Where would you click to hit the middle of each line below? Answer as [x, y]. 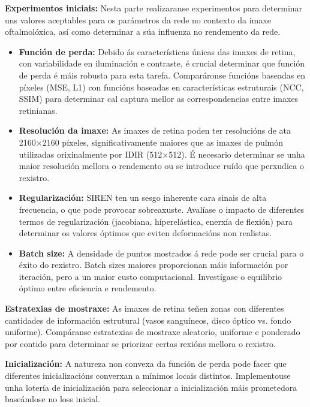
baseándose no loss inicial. [52, 399]
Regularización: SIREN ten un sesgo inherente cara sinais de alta [143, 198]
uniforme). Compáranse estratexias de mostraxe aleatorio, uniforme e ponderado [153, 332]
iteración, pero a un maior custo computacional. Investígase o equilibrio [151, 276]
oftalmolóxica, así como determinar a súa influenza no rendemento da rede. [143, 31]
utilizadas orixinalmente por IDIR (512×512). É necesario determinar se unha [162, 154]
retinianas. [38, 110]
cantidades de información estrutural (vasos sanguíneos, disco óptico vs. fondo [148, 320]
